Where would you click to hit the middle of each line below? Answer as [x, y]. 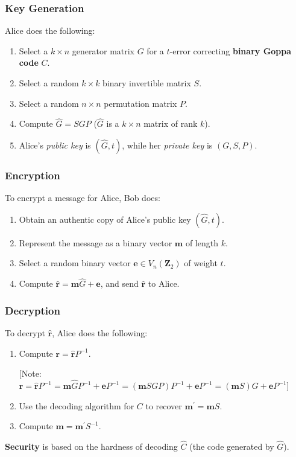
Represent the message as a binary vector [96, 242]
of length [202, 242]
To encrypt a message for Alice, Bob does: [83, 198]
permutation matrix [140, 103]
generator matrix [103, 50]
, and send [119, 283]
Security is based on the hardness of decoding [91, 446]
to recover [164, 405]
